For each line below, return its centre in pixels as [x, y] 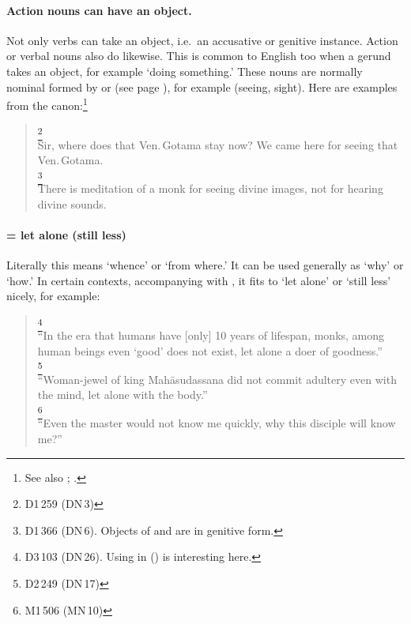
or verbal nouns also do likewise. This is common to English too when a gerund [199, 56]
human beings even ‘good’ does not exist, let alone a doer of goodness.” [210, 350]
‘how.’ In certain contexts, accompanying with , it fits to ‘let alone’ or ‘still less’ [199, 280]
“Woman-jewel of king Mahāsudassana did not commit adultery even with [217, 379]
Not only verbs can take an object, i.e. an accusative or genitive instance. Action [202, 40]
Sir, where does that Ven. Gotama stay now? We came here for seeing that [218, 144]
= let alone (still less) [66, 235]
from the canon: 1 [47, 104]
